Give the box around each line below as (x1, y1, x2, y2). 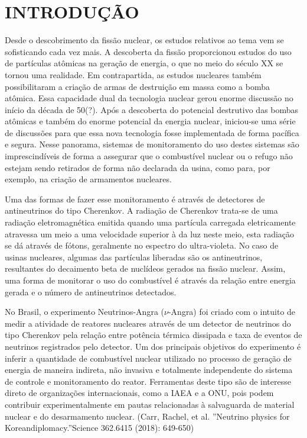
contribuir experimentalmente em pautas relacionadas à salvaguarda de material (5, 398, 295, 410)
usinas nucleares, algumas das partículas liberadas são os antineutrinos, (5, 250, 263, 263)
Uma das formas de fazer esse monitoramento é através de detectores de (5, 192, 265, 205)
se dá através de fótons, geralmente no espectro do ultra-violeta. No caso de (5, 239, 279, 252)
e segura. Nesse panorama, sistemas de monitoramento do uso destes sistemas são (5, 138, 299, 150)
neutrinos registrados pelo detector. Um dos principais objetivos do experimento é (5, 340, 301, 352)
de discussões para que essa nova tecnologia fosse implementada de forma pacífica (5, 126, 299, 139)
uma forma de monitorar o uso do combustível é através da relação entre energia (5, 274, 296, 286)
